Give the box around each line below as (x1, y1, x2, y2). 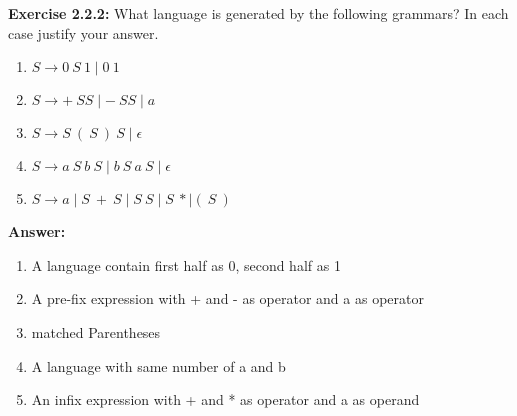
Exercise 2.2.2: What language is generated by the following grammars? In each (8, 3, 509, 23)
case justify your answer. (8, 22, 159, 43)
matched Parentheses (31, 321, 161, 342)
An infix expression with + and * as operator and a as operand (31, 389, 420, 410)
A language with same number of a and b (31, 355, 286, 376)
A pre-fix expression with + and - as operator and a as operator (31, 288, 424, 309)
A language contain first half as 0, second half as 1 (31, 254, 341, 275)
